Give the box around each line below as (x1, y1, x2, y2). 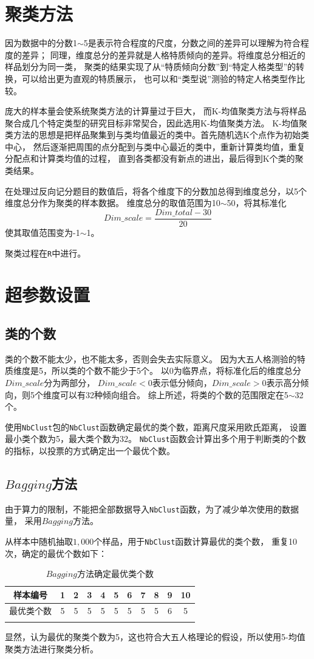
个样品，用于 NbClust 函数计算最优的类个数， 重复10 (94, 535, 298, 548)
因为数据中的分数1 (5, 36, 77, 49)
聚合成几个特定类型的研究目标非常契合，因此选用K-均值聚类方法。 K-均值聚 (5, 116, 307, 129)
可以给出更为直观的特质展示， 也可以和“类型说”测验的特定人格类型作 (21, 72, 296, 85)
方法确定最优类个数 (77, 567, 154, 580)
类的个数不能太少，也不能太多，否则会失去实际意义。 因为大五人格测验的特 (5, 352, 305, 365)
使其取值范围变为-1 (5, 226, 80, 238)
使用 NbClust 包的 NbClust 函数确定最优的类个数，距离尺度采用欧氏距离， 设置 (5, 420, 307, 433)
